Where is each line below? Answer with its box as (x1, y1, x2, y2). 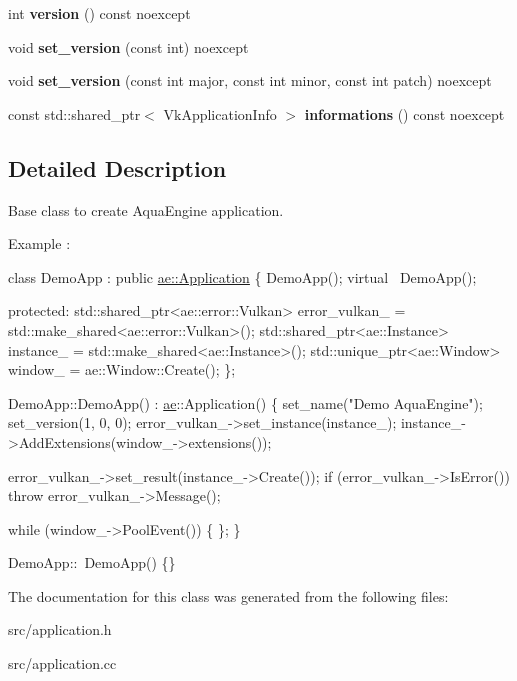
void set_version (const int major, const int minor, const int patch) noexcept (8, 70, 492, 91)
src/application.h (8, 619, 112, 640)
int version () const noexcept (8, 3, 191, 23)
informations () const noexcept (304, 103, 505, 124)
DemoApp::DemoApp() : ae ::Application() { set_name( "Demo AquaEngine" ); (8, 392, 483, 413)
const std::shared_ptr (8, 103, 141, 124)
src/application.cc (8, 653, 117, 674)
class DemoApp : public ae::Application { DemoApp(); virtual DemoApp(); (8, 266, 477, 287)
